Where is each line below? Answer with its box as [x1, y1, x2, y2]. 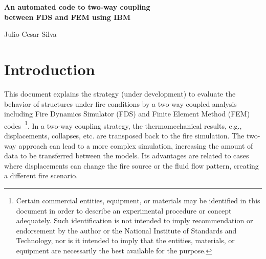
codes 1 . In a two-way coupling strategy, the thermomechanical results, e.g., [4, 119, 242, 131]
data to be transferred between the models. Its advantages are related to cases [4, 150, 249, 161]
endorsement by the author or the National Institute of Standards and [16, 225, 237, 236]
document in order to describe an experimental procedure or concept [16, 205, 232, 216]
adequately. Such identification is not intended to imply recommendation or [16, 215, 253, 226]
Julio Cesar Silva [4, 29, 57, 39]
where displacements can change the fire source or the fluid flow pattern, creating [4, 160, 259, 171]
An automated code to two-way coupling [4, 2, 150, 12]
